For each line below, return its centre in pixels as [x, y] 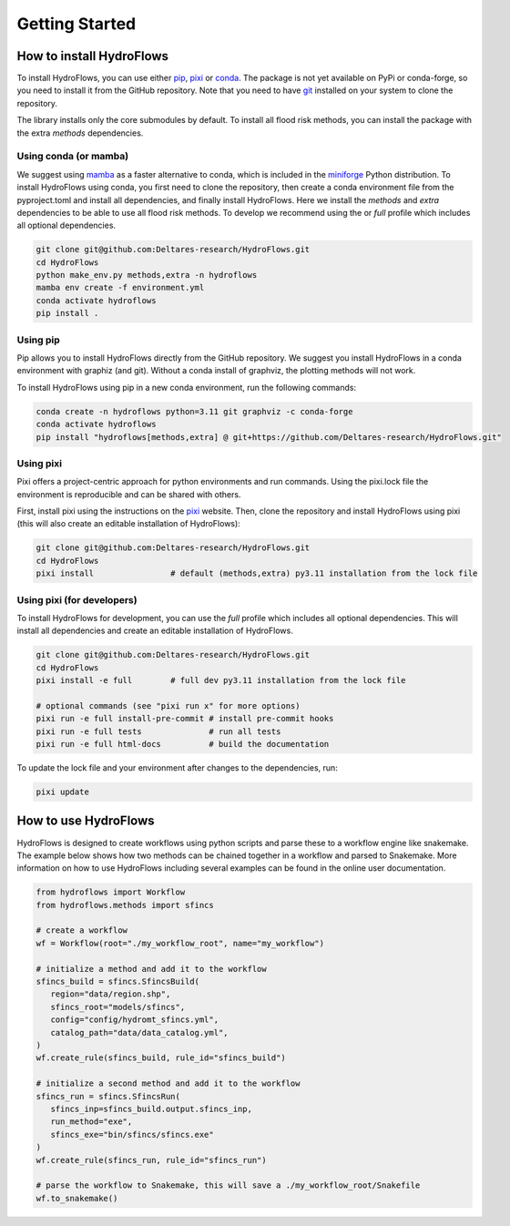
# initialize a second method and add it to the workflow [168, 1083]
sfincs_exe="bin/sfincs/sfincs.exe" [132, 1134]
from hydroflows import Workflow [111, 892]
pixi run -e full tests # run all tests [158, 731]
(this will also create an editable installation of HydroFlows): [128, 524]
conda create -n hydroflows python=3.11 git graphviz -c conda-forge [194, 411]
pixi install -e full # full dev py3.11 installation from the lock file [221, 680]
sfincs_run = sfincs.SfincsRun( [108, 1096]
